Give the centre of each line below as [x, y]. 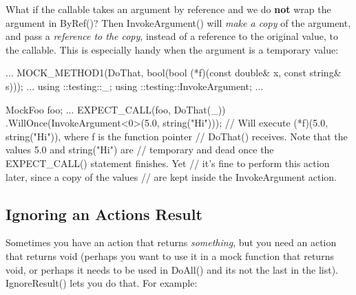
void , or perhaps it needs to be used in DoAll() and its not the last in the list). [172, 269]
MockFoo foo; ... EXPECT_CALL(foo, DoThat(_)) [116, 109]
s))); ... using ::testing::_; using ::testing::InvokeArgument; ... [135, 86]
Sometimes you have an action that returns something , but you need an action [171, 242]
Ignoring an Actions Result [104, 214]
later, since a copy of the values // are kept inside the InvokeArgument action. [171, 176]
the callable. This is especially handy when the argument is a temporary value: [172, 49]
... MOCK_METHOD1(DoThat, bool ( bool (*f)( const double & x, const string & [174, 73]
